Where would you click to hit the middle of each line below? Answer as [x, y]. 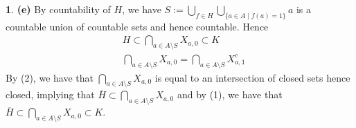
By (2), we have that [50, 77]
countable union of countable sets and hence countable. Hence [137, 26]
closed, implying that [50, 94]
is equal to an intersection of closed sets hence [252, 77]
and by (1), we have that [230, 94]
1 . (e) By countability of [58, 9]
